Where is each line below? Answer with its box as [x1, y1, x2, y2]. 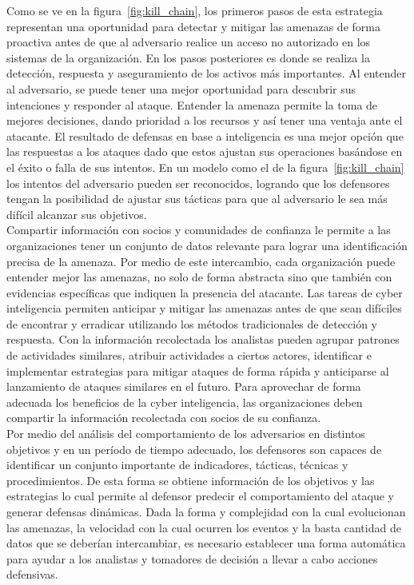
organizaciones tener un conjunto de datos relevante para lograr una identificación [6, 237, 408, 253]
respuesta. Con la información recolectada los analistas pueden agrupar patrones [6, 331, 400, 348]
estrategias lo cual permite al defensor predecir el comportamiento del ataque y [6, 488, 394, 504]
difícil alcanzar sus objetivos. [6, 205, 147, 222]
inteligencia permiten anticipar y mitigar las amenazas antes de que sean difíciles [6, 300, 402, 316]
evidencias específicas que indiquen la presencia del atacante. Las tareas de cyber [6, 284, 403, 300]
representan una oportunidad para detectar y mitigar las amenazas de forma [6, 18, 380, 34]
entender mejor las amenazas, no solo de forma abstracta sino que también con [6, 269, 392, 285]
